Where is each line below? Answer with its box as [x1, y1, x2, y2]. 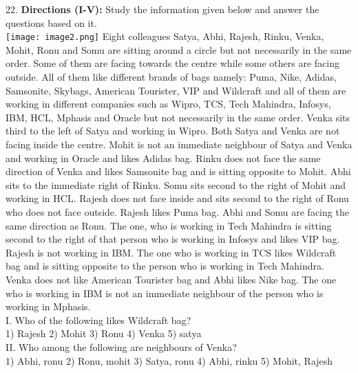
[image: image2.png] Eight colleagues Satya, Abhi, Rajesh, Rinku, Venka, [6, 29, 324, 43]
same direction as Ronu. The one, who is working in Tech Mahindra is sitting [6, 218, 332, 232]
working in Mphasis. [6, 299, 91, 314]
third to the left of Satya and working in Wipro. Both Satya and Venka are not [6, 123, 340, 138]
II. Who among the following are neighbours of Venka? [6, 339, 237, 354]
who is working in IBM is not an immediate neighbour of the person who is [6, 285, 324, 300]
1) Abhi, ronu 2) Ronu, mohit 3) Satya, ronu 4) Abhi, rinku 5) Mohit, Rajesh [6, 353, 333, 367]
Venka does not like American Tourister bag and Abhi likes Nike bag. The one [6, 272, 337, 286]
